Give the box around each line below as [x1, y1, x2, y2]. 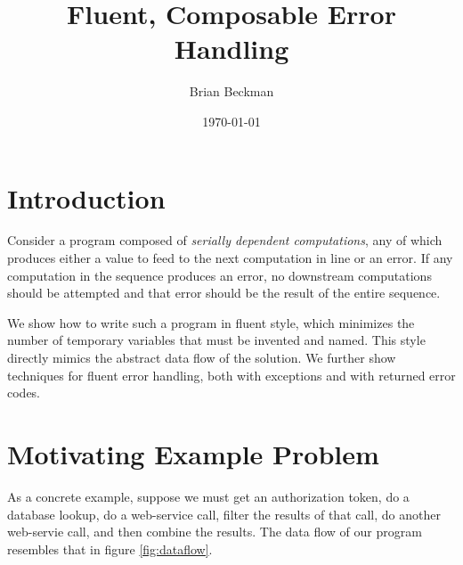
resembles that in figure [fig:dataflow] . [7, 539, 213, 558]
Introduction [7, 179, 166, 216]
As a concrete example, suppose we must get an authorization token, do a [7, 487, 410, 505]
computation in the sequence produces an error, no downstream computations [7, 266, 432, 284]
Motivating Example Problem [7, 435, 379, 471]
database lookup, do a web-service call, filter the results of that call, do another [7, 504, 441, 523]
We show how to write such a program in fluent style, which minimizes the [7, 313, 415, 332]
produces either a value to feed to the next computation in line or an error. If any [7, 249, 453, 267]
